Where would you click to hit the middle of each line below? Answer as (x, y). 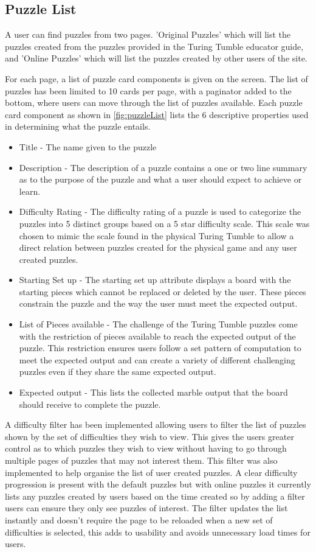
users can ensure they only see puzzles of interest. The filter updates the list (146, 508)
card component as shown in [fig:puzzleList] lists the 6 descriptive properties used (157, 114)
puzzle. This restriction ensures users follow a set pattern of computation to (160, 348)
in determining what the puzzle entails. (78, 126)
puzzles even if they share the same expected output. (118, 372)
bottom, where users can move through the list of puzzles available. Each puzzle (154, 103)
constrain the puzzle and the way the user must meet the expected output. (158, 303)
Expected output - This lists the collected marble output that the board (153, 392)
